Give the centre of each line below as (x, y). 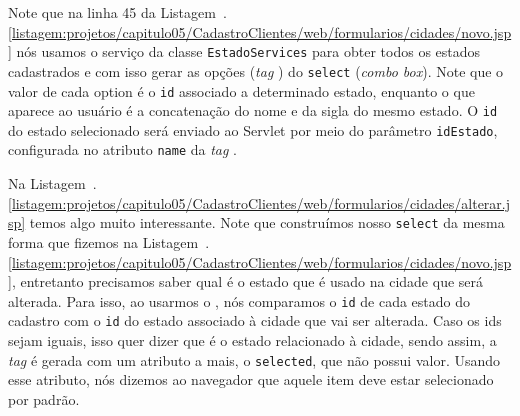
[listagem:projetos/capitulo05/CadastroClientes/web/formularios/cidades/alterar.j (259, 202)
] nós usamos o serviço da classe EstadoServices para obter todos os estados (244, 51)
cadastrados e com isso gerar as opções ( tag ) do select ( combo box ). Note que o (256, 70)
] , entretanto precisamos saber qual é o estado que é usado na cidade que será (246, 281)
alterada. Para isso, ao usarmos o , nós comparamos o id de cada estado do (239, 300)
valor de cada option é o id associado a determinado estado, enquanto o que (241, 90)
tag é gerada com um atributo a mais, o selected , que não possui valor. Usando (254, 359)
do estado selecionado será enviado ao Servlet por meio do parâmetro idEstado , (253, 129)
